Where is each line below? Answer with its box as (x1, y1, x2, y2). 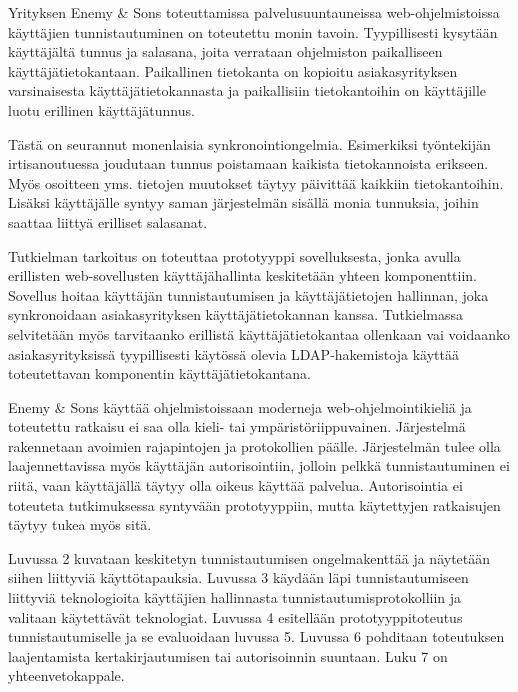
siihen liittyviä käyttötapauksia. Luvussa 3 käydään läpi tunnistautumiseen (8, 567, 469, 588)
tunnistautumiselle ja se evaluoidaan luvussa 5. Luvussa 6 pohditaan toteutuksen (8, 626, 505, 647)
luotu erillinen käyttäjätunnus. (8, 99, 195, 120)
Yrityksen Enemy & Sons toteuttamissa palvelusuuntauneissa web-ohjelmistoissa (8, 2, 500, 22)
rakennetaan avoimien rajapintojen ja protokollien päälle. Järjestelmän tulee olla (8, 435, 501, 456)
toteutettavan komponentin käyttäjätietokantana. (8, 363, 311, 384)
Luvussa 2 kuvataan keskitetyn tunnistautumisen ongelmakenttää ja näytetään (8, 547, 491, 568)
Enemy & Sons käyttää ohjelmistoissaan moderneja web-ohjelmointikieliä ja (8, 396, 472, 417)
